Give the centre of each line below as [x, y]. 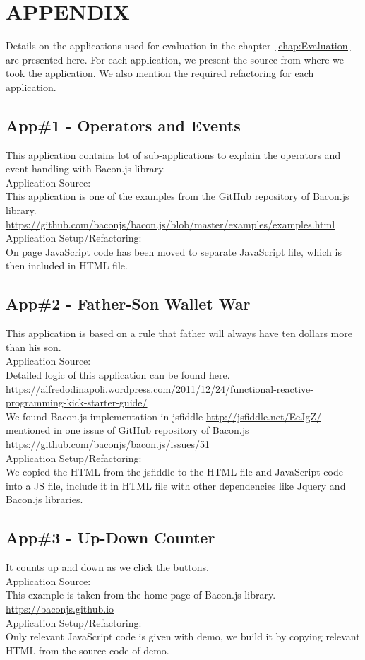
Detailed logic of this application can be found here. [118, 375]
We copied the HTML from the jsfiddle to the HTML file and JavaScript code [174, 472]
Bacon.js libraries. [44, 499]
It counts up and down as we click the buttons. [107, 567]
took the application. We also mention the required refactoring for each [160, 73]
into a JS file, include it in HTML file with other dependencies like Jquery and [176, 485]
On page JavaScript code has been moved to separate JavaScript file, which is [174, 251]
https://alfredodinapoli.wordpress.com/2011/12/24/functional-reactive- [160, 388]
